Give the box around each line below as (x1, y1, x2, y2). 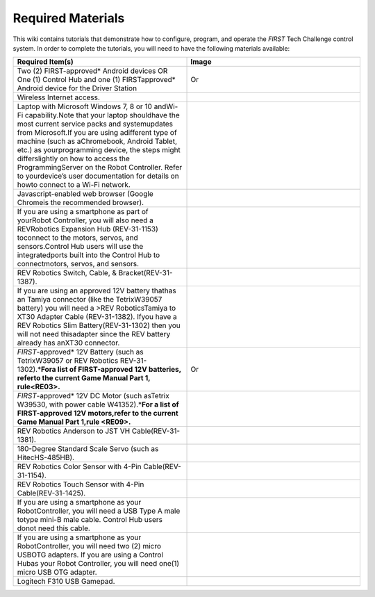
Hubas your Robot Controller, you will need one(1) (17, 559, 180, 569)
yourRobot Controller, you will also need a (17, 215, 154, 225)
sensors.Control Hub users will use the (17, 242, 144, 252)
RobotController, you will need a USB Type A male (17, 506, 181, 516)
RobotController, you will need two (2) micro (17, 541, 162, 551)
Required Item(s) (17, 57, 74, 67)
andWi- (153, 101, 178, 111)
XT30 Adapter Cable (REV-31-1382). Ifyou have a (17, 312, 177, 322)
